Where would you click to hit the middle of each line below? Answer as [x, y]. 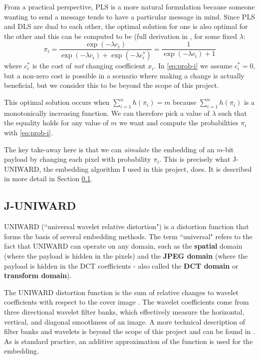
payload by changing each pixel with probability [78, 159]
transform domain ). [38, 275]
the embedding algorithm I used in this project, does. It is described [147, 169]
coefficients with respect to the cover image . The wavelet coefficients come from [127, 302]
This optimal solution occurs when [57, 102]
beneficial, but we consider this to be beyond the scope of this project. [112, 85]
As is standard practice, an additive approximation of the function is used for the [129, 341]
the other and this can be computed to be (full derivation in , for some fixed [121, 36]
